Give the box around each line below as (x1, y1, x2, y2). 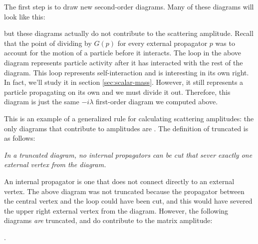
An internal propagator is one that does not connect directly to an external (4, 176, 235, 186)
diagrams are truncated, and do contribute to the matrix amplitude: (4, 215, 213, 226)
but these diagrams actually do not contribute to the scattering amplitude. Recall (4, 28, 254, 38)
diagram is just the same (4, 96, 79, 107)
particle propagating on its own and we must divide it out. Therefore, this (4, 86, 231, 97)
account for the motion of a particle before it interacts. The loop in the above (4, 47, 242, 58)
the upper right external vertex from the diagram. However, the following (4, 205, 229, 216)
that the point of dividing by (4, 37, 92, 48)
